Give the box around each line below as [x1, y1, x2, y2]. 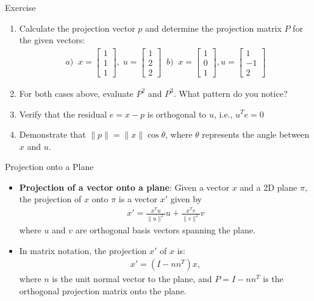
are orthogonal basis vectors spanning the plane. [75, 224, 255, 236]
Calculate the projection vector [19, 21, 135, 34]
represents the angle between [202, 128, 310, 141]
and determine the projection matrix [145, 21, 282, 34]
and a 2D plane [240, 180, 298, 193]
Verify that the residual [19, 107, 107, 120]
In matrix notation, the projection [19, 244, 147, 257]
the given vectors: [19, 34, 85, 46]
